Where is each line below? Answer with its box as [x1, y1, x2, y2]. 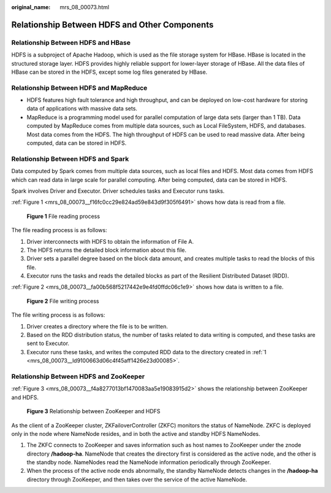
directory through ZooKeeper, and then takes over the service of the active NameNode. [26, 476, 248, 483]
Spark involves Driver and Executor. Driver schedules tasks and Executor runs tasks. [11, 187, 225, 195]
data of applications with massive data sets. [26, 105, 138, 112]
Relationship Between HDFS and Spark [11, 154, 129, 163]
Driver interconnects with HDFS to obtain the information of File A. [26, 238, 194, 245]
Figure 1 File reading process [26, 212, 101, 220]
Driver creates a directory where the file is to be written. [26, 322, 169, 330]
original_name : [11, 4, 51, 10]
